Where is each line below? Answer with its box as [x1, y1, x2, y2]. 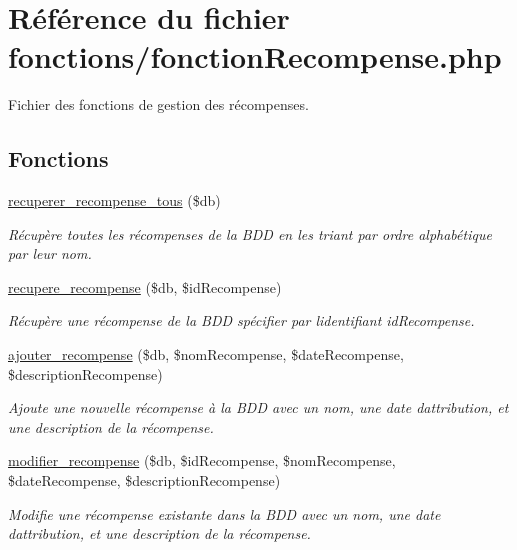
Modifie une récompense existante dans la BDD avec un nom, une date [8, 503, 441, 524]
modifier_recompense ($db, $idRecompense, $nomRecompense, [8, 450, 396, 471]
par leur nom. [8, 243, 92, 264]
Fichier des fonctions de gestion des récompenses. [8, 94, 309, 115]
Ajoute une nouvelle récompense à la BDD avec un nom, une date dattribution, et [8, 397, 509, 418]
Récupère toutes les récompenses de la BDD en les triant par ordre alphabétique [8, 223, 492, 244]
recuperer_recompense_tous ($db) [8, 190, 221, 211]
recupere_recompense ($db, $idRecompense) [8, 276, 282, 297]
